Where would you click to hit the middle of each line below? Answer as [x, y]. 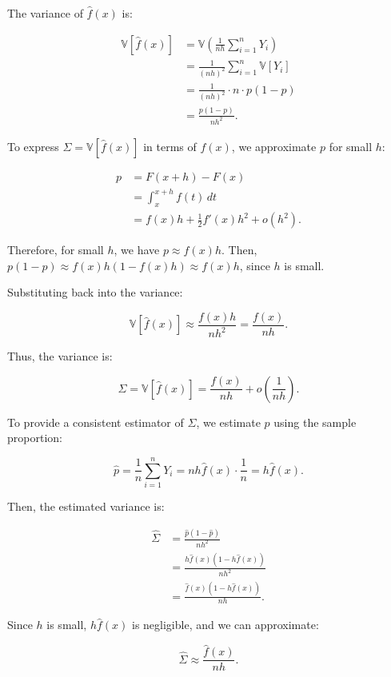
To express [33, 146]
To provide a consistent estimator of [96, 422]
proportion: [35, 438]
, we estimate [228, 422]
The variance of [45, 13]
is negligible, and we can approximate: [225, 625]
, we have [137, 250]
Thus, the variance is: [60, 356]
